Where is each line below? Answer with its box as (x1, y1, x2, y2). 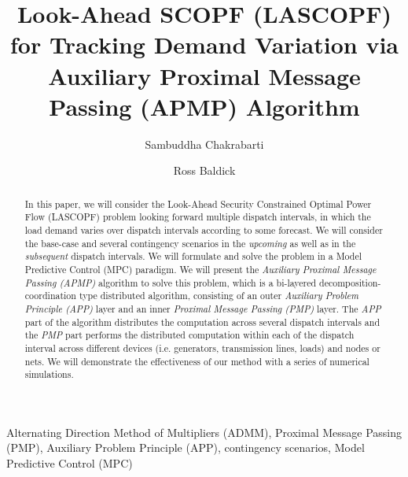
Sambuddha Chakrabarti (145, 135, 264, 152)
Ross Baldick (173, 162, 236, 179)
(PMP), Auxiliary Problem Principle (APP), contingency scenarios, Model (6, 439, 365, 456)
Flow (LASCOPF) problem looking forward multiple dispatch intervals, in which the (24, 210, 371, 224)
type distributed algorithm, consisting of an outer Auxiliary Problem (79, 289, 359, 302)
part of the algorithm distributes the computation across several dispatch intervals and (24, 315, 380, 328)
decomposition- (319, 275, 381, 289)
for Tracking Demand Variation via (10, 28, 399, 61)
